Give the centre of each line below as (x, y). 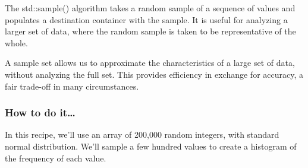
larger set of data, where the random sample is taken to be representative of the (150, 31)
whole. (16, 42)
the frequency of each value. (56, 158)
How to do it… (40, 112)
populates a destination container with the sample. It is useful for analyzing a (146, 19)
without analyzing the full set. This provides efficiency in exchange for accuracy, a (154, 74)
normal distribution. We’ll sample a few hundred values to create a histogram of (151, 146)
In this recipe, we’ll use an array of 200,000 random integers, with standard (142, 134)
